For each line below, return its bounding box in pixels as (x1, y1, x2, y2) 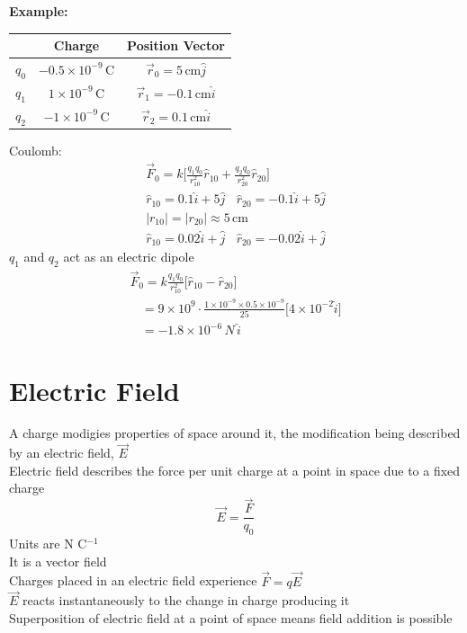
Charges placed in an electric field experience (9, 571, 257, 590)
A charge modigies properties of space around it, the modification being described (9, 423, 461, 442)
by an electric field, (9, 443, 114, 462)
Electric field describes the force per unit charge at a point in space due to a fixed (9, 460, 461, 479)
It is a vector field (9, 551, 107, 570)
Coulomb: (9, 141, 62, 160)
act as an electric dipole (63, 247, 194, 266)
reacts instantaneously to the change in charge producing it (22, 591, 350, 610)
